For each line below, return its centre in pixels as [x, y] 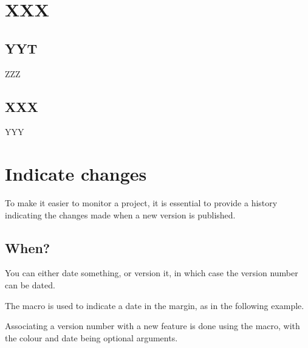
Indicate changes [76, 174]
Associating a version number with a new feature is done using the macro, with [152, 326]
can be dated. [30, 285]
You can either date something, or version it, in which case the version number [152, 273]
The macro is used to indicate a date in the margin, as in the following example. [155, 305]
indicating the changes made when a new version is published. [120, 214]
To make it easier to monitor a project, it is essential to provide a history [141, 203]
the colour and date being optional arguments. [91, 337]
